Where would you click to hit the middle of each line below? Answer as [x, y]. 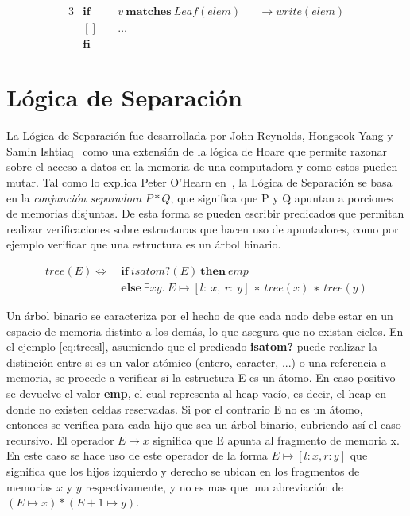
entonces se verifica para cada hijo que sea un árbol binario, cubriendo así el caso [204, 424]
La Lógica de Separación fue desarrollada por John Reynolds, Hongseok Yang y [200, 135]
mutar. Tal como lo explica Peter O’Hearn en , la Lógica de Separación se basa [199, 182]
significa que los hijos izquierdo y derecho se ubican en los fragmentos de [183, 470]
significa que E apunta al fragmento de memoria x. [276, 439]
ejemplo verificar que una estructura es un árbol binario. [144, 244]
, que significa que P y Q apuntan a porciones [282, 197]
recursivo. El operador [60, 439]
